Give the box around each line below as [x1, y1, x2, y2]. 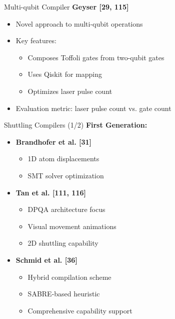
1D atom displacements [27, 153, 99, 164]
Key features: [15, 35, 56, 46]
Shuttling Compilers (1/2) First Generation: [4, 120, 147, 130]
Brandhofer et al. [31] [15, 136, 92, 147]
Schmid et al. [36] [15, 254, 77, 265]
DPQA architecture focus [27, 204, 105, 215]
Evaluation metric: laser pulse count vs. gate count [15, 102, 171, 113]
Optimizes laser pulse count [27, 85, 112, 96]
